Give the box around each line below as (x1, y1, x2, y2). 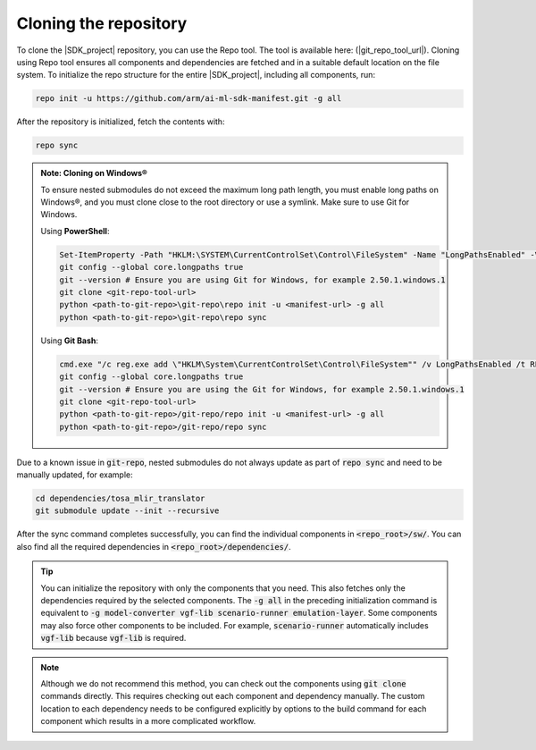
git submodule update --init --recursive (35, 506, 220, 516)
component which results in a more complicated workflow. (40, 716, 256, 727)
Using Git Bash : (40, 335, 98, 346)
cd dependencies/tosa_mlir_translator (35, 493, 205, 504)
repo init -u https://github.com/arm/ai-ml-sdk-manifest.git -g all (35, 94, 342, 104)
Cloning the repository (16, 13, 188, 33)
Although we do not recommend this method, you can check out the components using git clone (40, 678, 406, 688)
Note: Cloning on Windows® (40, 168, 147, 179)
